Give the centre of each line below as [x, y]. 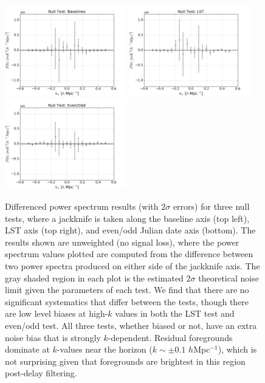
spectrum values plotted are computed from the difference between [129, 254]
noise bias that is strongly [53, 337]
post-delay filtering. [41, 373]
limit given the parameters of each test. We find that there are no [127, 290]
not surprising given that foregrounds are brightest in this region [125, 361]
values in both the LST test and [175, 313]
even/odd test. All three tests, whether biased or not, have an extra [131, 325]
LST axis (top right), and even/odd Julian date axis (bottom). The [130, 230]
